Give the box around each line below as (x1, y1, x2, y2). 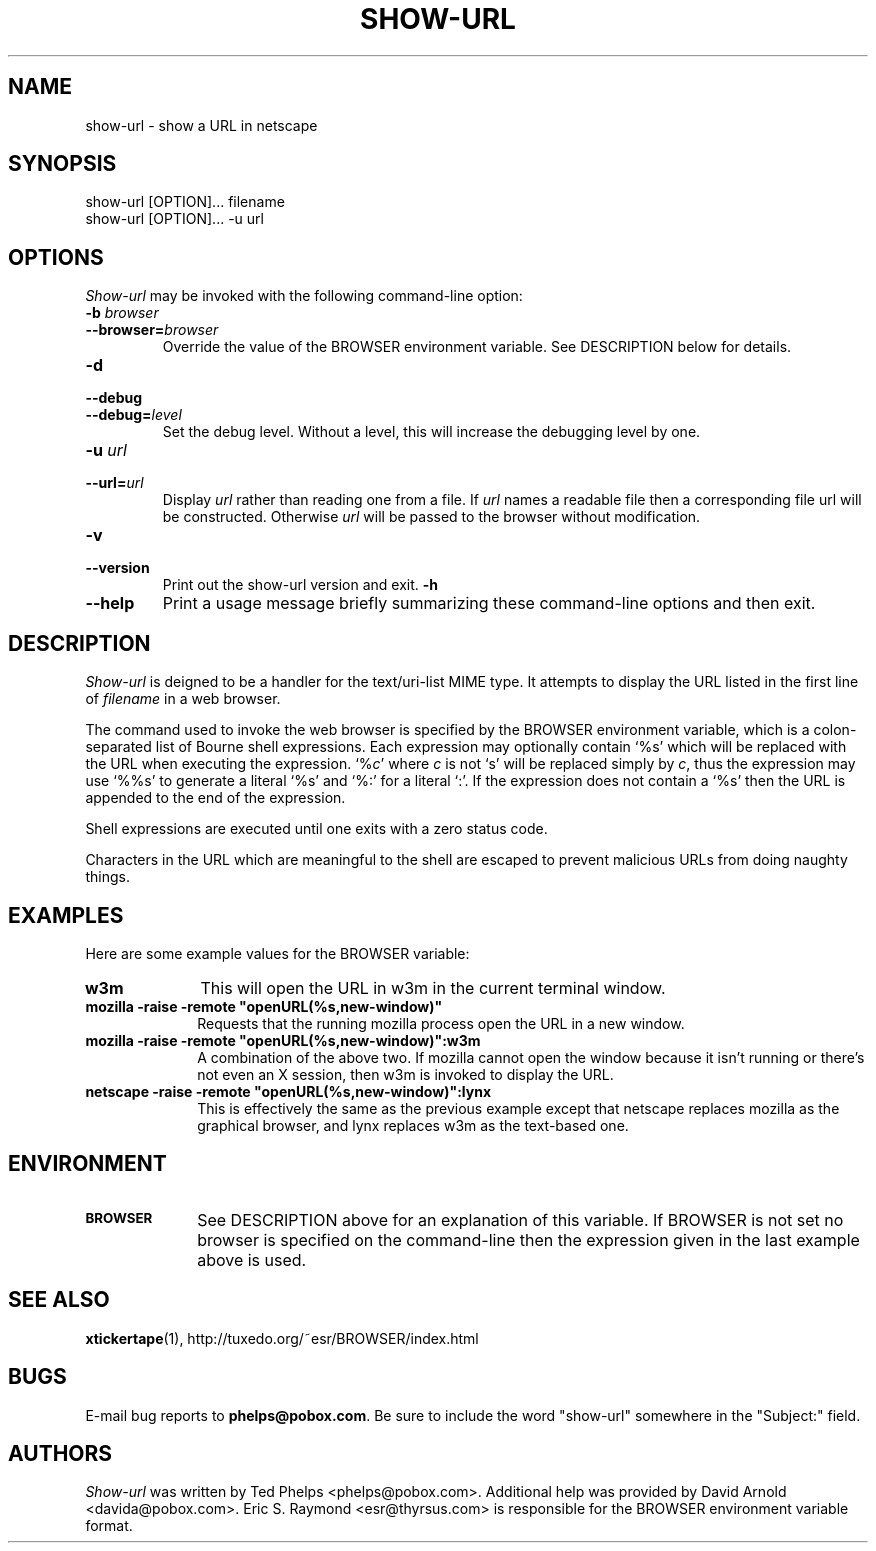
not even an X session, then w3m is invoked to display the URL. (197, 1065, 614, 1083)
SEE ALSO (8, 1287, 110, 1313)
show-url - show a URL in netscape (85, 116, 318, 134)
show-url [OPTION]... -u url (85, 210, 264, 228)
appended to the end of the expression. (85, 789, 346, 807)
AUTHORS (8, 1440, 113, 1466)
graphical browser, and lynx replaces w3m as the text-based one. (197, 1116, 629, 1134)
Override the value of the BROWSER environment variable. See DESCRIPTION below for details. (162, 338, 792, 356)
